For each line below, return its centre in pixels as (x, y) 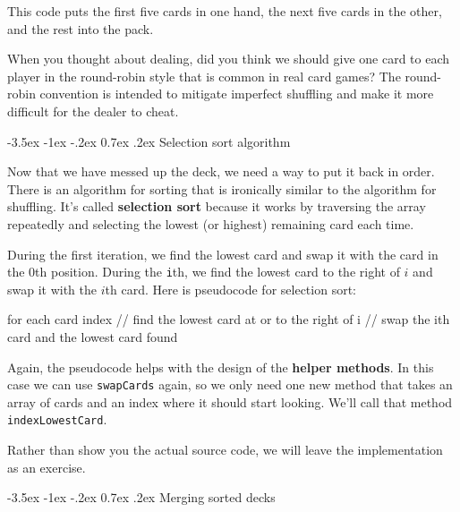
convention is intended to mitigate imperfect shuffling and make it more (237, 94)
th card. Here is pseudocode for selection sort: (230, 289)
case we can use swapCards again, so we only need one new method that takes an (230, 384)
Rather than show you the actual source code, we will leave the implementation (225, 450)
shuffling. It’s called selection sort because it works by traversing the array (217, 206)
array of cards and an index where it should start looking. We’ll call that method (230, 401)
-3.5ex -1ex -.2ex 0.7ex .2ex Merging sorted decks (141, 497)
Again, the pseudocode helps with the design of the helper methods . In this (221, 367)
